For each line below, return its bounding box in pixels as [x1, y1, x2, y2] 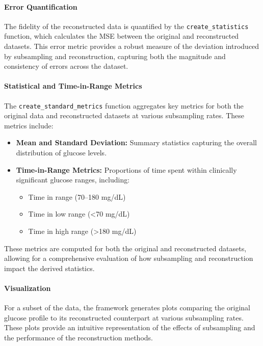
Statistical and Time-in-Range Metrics [4, 81, 142, 91]
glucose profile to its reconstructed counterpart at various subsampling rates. [4, 312, 244, 323]
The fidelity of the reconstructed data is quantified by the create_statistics [4, 20, 249, 31]
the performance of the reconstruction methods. [4, 332, 153, 342]
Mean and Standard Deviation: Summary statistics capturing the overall [16, 137, 257, 148]
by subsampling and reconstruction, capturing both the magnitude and [4, 50, 226, 61]
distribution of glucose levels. [16, 147, 107, 158]
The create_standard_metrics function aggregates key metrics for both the [4, 100, 244, 111]
